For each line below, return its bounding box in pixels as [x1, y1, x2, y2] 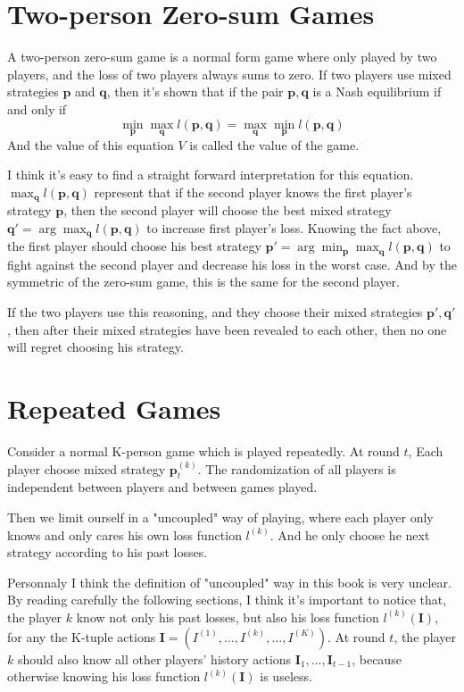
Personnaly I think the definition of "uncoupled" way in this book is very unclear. [7, 572, 452, 591]
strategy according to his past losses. [7, 543, 208, 562]
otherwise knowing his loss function [7, 667, 201, 686]
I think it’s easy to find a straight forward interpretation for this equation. [7, 165, 414, 184]
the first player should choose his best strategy [7, 237, 261, 255]
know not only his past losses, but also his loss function [76, 607, 379, 626]
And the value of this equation [7, 135, 174, 154]
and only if [7, 99, 67, 118]
